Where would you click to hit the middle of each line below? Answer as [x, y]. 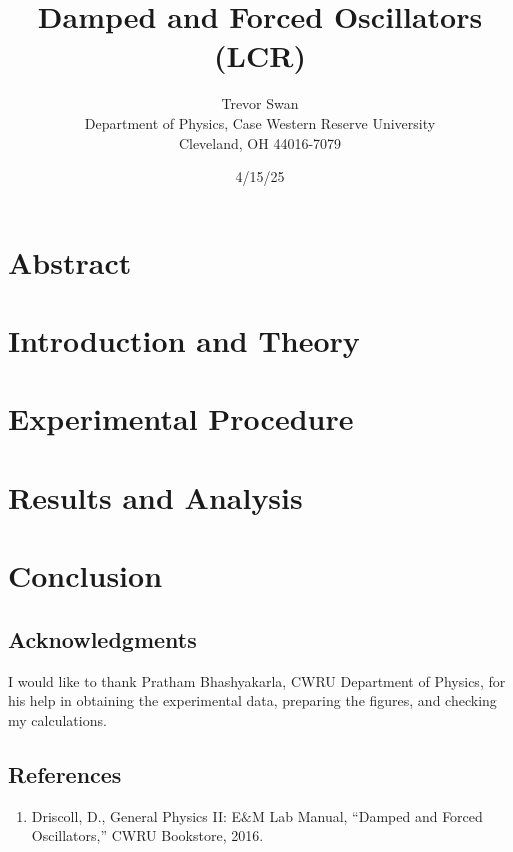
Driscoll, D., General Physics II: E [136, 815]
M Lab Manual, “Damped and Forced [367, 815]
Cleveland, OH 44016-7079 [260, 142]
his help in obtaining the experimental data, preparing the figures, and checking [252, 700]
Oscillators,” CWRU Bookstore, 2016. [147, 835]
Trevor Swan [260, 103]
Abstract [70, 261]
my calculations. [57, 719]
